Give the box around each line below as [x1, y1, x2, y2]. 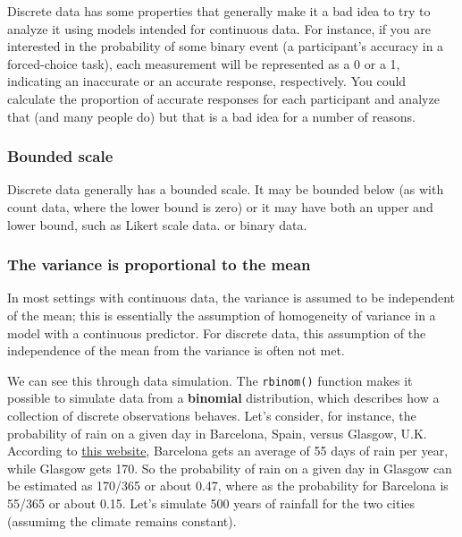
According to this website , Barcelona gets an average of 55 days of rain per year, [7, 441, 449, 460]
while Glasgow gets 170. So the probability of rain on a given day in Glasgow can [7, 458, 452, 477]
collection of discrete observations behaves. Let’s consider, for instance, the [7, 406, 416, 424]
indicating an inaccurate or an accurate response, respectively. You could [7, 72, 407, 90]
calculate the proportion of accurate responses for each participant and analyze [7, 89, 440, 107]
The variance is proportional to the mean [7, 253, 311, 276]
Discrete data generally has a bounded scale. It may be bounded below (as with [7, 180, 444, 199]
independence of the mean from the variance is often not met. [7, 341, 345, 360]
